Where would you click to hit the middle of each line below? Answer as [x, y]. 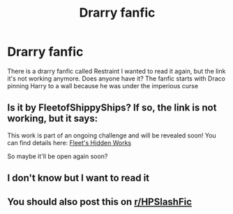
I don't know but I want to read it [78, 178]
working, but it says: [53, 118]
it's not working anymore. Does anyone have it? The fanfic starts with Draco [116, 79]
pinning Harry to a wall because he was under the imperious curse [103, 85]
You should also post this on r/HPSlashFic [100, 202]
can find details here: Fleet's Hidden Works [69, 142]
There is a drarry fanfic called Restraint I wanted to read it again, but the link [116, 71]
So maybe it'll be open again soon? [58, 156]
